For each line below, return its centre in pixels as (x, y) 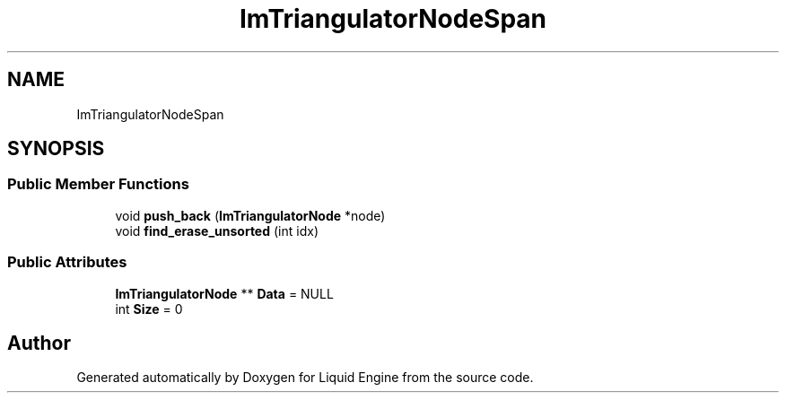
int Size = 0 (149, 309)
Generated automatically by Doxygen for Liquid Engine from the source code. (305, 378)
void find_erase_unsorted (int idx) (217, 230)
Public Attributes (67, 262)
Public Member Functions (98, 184)
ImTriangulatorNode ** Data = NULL (224, 293)
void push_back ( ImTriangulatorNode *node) (250, 215)
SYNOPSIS (56, 149)
